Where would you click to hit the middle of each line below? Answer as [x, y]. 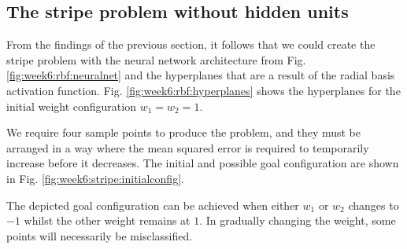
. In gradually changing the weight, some [298, 220]
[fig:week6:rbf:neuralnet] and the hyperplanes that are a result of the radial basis [201, 75]
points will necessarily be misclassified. [100, 235]
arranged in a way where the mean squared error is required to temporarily [188, 147]
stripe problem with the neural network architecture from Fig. [156, 59]
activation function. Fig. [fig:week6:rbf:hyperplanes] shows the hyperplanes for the [203, 90]
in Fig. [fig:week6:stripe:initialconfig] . [95, 178]
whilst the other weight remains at [107, 220]
